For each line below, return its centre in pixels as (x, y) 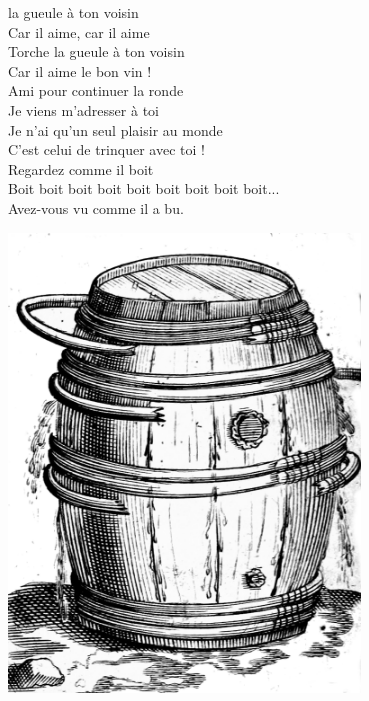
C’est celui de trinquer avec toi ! (106, 149)
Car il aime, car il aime (79, 31)
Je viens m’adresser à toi (83, 109)
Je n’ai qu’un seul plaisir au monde (115, 129)
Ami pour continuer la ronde (96, 90)
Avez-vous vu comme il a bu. (96, 207)
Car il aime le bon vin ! (80, 70)
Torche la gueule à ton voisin (96, 51)
